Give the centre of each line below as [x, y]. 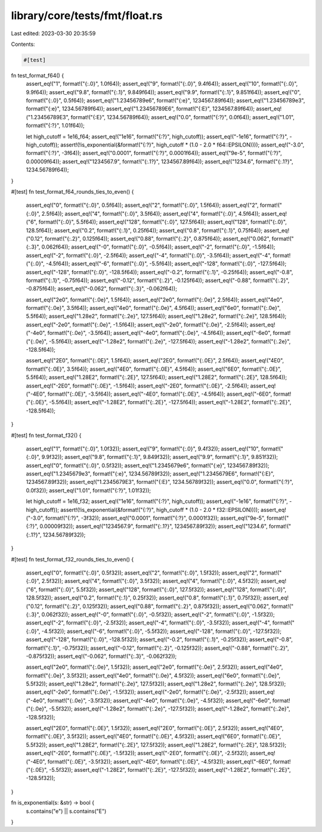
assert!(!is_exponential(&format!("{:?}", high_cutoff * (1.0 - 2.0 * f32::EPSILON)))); [160, 510]
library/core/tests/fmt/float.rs [87, 15]
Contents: [23, 44]
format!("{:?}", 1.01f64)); [55, 126]
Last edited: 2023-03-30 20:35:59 [53, 33]
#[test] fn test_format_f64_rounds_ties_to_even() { [72, 191]
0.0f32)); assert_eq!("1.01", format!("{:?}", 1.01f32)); [89, 490]
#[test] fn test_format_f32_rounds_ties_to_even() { [72, 559]
